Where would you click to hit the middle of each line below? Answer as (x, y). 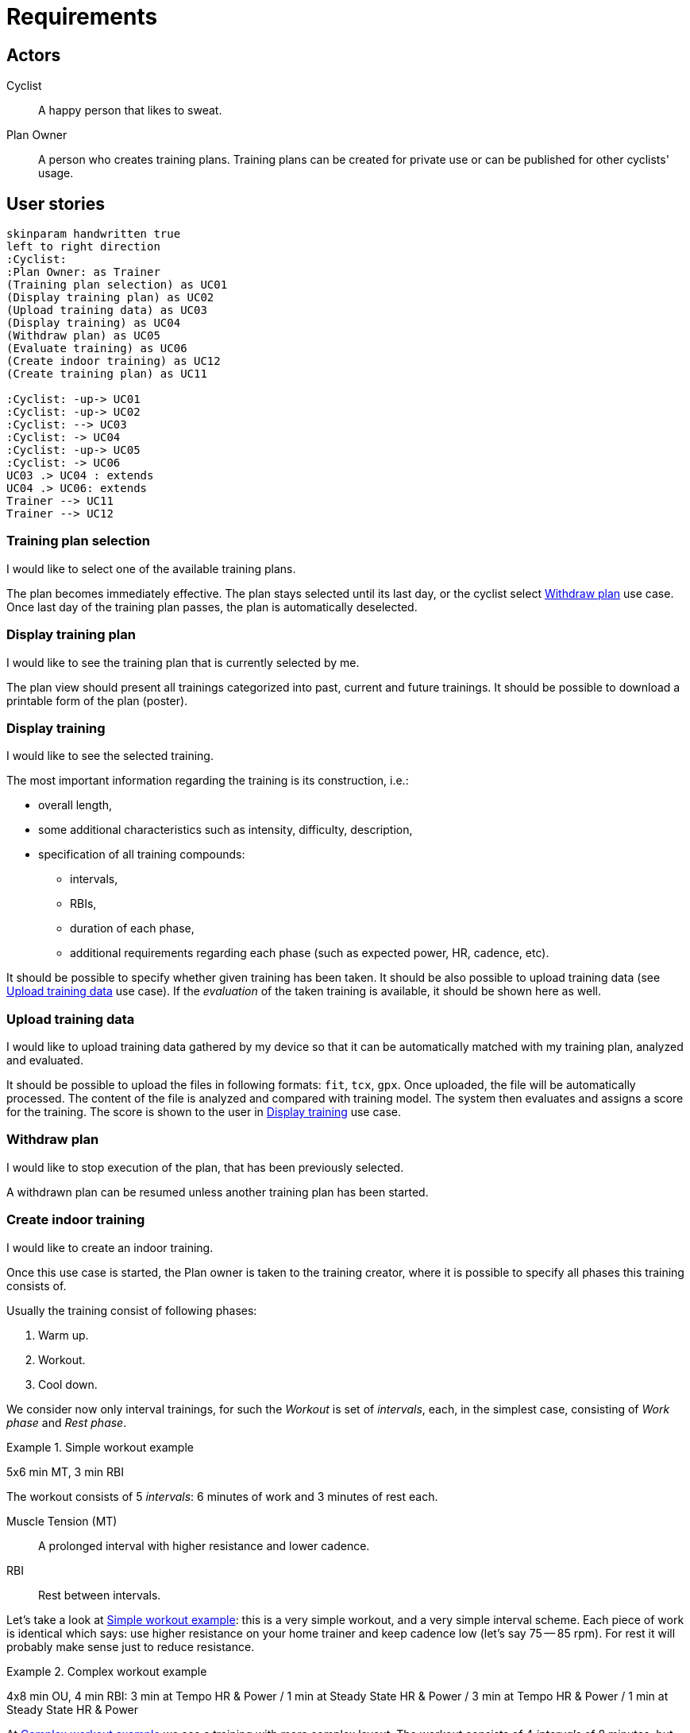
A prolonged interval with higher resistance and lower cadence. (204, 1545)
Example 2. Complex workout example (107, 1671)
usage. (56, 173)
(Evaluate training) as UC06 (97, 349)
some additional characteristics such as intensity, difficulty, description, (226, 830)
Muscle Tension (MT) (62, 1521)
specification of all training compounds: (142, 855)
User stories (56, 204)
